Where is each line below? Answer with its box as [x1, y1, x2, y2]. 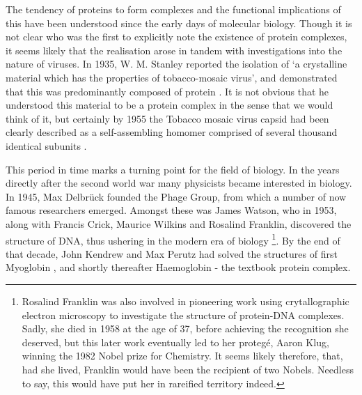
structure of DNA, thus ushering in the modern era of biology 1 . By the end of [6, 231, 340, 247]
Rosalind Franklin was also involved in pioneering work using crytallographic [22, 293, 349, 308]
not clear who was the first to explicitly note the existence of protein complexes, [6, 29, 347, 44]
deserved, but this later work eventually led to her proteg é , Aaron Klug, [22, 334, 329, 349]
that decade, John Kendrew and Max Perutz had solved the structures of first [6, 246, 338, 261]
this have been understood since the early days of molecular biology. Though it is [6, 15, 352, 30]
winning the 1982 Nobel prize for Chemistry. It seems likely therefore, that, [22, 348, 343, 363]
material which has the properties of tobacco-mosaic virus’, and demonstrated [6, 70, 338, 84]
